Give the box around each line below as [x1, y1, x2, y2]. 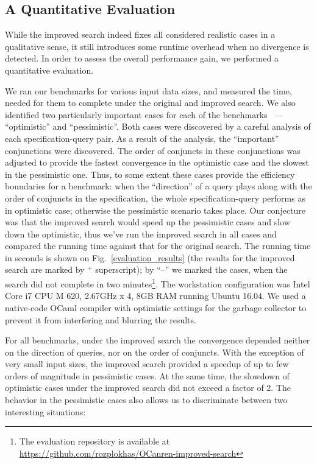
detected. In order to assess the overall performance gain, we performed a [5, 52, 279, 65]
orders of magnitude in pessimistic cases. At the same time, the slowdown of [5, 369, 290, 382]
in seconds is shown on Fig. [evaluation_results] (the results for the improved [5, 251, 295, 264]
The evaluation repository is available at [19, 435, 170, 448]
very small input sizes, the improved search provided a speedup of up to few [5, 357, 289, 370]
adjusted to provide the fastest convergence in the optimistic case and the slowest [5, 156, 309, 169]
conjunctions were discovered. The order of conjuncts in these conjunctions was [5, 144, 301, 156]
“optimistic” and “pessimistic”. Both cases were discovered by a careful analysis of [5, 120, 311, 133]
